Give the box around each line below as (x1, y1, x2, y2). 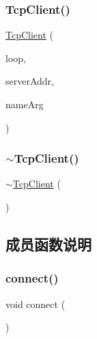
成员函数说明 (5, 233, 92, 254)
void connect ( (5, 296, 66, 311)
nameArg (5, 97, 44, 111)
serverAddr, (5, 74, 54, 88)
